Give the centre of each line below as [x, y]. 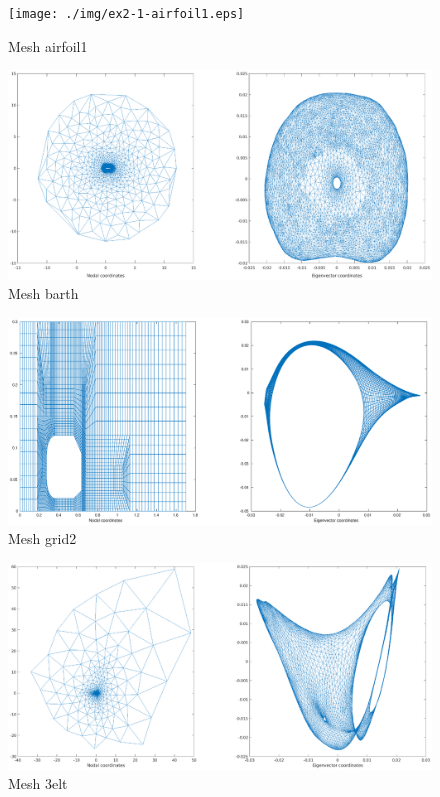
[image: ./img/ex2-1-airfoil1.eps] [126, 14]
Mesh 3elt [38, 783]
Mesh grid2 [42, 538]
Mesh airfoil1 [48, 45]
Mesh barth [43, 293]
